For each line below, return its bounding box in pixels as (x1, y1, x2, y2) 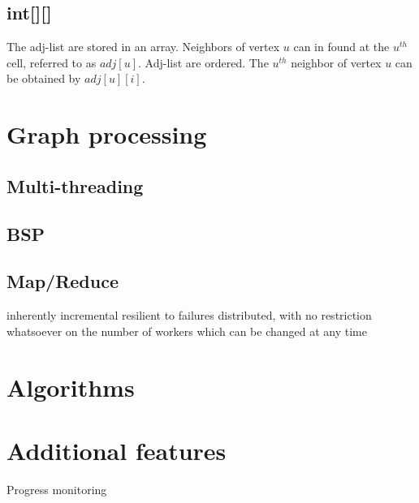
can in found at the (293, 38, 390, 55)
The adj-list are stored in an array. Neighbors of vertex (6, 38, 280, 55)
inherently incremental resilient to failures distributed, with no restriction (6, 307, 372, 324)
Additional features (6, 433, 227, 466)
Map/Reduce (6, 269, 119, 294)
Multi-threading (6, 173, 144, 198)
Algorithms (6, 370, 135, 403)
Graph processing (6, 118, 207, 151)
